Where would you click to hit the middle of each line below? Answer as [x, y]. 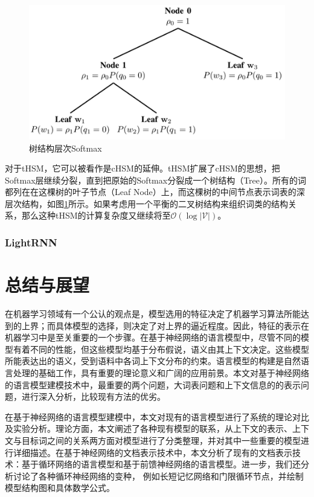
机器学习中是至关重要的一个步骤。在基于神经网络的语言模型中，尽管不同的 [153, 337]
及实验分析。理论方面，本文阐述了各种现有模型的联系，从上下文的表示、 [149, 428]
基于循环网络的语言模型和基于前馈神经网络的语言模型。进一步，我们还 [161, 464]
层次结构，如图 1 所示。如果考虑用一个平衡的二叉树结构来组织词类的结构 [146, 203]
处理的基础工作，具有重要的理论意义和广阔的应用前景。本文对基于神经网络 [161, 373]
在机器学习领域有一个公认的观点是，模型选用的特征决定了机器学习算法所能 [153, 314]
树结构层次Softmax [66, 148]
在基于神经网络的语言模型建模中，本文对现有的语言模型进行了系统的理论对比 [157, 416]
